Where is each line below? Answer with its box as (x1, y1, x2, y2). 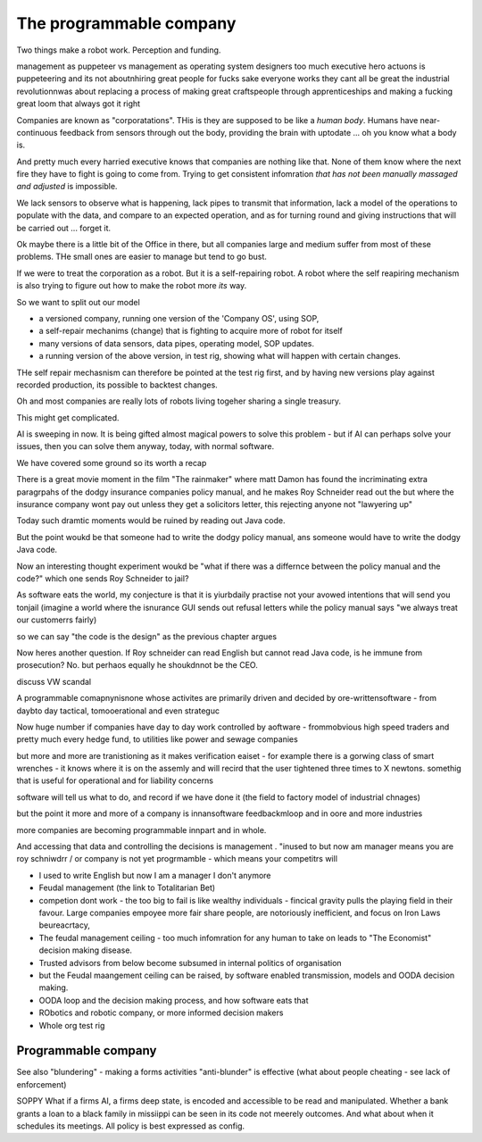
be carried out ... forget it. (16, 222, 112, 233)
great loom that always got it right (16, 98, 141, 109)
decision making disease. (38, 945, 133, 955)
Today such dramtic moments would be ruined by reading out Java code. (16, 515, 286, 526)
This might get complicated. (16, 412, 120, 423)
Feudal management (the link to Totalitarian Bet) (38, 882, 216, 893)
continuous (16, 127, 58, 138)
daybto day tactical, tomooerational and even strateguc (16, 705, 220, 716)
